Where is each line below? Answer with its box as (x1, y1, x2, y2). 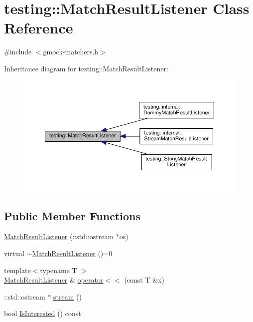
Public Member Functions (4, 208, 140, 223)
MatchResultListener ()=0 (32, 248, 113, 259)
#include (4, 46, 32, 57)
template (4, 265, 31, 275)
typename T (40, 265, 77, 275)
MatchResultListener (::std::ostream (4, 231, 114, 242)
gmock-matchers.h (43, 46, 99, 57)
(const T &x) (124, 275, 164, 285)
